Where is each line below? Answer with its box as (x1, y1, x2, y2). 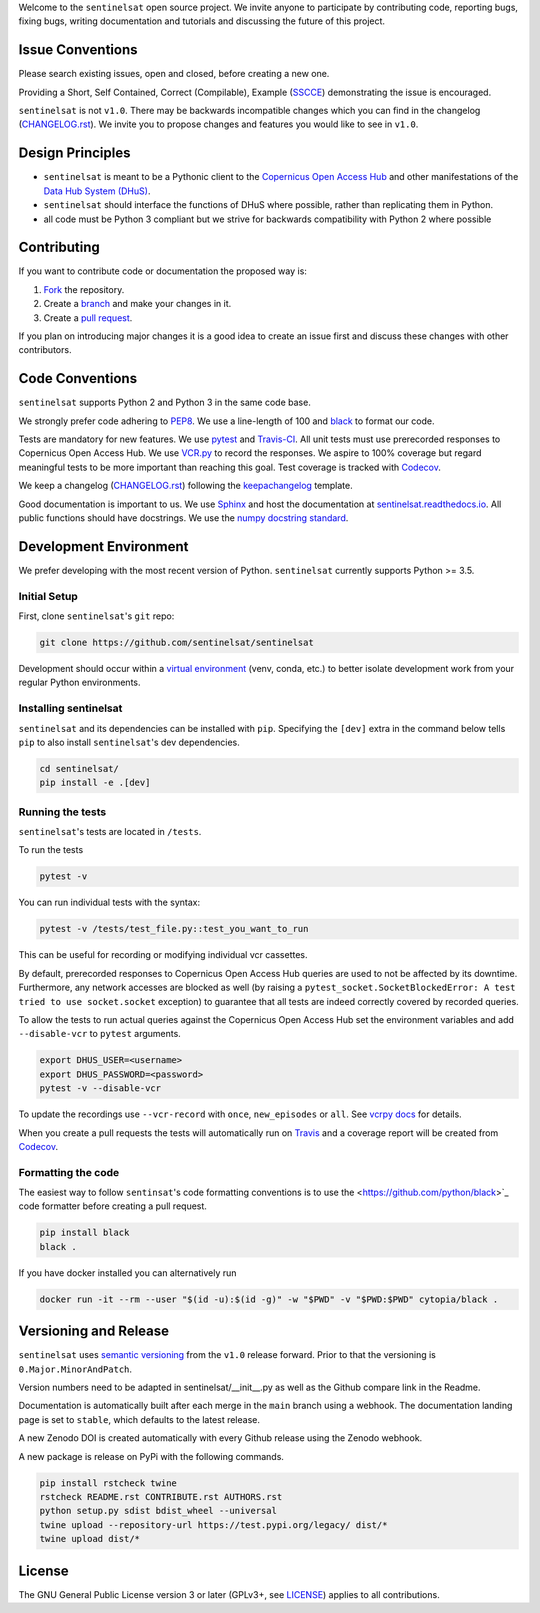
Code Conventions (18, 370, 138, 387)
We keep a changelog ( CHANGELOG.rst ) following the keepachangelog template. (18, 480, 354, 492)
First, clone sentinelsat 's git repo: (18, 610, 175, 622)
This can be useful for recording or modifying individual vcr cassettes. (18, 949, 309, 961)
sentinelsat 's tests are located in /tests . (18, 826, 202, 838)
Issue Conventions (18, 41, 138, 59)
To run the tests (18, 844, 84, 856)
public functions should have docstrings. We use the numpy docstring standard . (18, 512, 349, 524)
